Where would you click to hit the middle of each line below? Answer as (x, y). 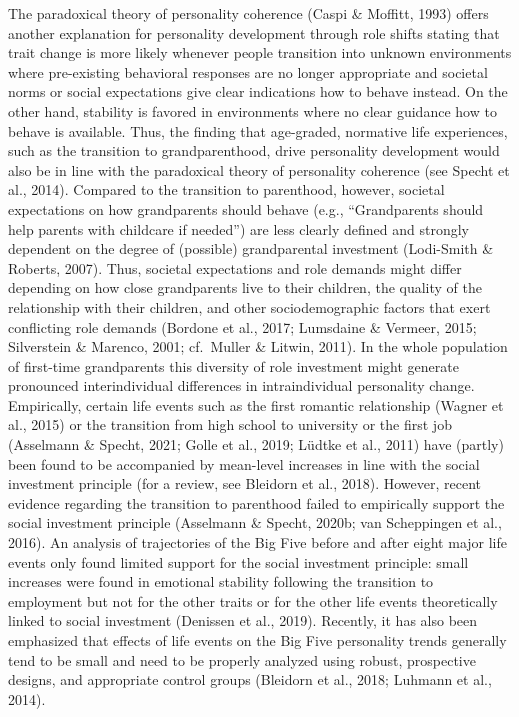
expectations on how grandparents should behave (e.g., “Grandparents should (246, 208)
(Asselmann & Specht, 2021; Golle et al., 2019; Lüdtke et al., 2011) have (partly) (256, 444)
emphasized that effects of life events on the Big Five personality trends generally (257, 640)
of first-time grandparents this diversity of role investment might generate (233, 365)
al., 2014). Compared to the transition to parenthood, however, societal (226, 189)
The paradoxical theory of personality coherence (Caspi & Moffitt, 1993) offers (248, 13)
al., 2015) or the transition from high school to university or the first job (230, 424)
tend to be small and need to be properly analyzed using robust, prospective (242, 659)
